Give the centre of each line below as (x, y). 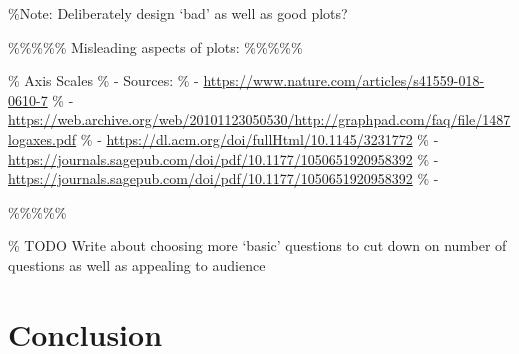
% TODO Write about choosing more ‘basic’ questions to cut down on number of (257, 245)
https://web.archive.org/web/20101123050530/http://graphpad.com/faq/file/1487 (259, 119)
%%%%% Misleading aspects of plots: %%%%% (155, 46)
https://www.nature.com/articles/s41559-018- (344, 80)
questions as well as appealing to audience (137, 264)
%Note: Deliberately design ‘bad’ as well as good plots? (178, 13)
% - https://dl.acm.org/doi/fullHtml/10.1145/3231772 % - (259, 138)
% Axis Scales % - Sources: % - (103, 80)
